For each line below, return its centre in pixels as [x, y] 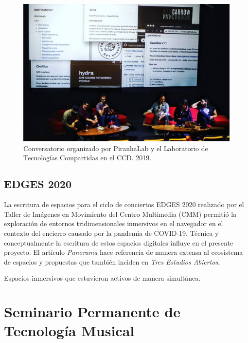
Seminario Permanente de [92, 312]
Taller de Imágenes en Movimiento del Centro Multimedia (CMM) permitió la [120, 214]
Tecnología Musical [69, 331]
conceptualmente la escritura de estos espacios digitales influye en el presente [119, 242]
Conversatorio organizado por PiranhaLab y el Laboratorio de [116, 148]
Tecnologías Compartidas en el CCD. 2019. [88, 158]
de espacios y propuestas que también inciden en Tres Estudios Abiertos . [112, 261]
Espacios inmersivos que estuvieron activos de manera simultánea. [102, 278]
